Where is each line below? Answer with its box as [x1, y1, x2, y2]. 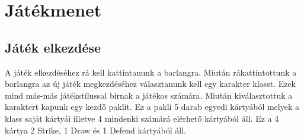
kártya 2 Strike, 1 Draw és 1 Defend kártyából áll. [5, 123, 186, 136]
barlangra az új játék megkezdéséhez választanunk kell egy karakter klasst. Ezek [5, 77, 296, 90]
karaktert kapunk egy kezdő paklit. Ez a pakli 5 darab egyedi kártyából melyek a [5, 100, 299, 113]
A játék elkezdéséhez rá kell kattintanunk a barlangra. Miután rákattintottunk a [5, 66, 297, 78]
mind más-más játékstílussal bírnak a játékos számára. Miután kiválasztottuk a [5, 89, 293, 101]
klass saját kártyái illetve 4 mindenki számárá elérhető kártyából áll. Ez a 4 [5, 112, 279, 124]
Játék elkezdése [5, 38, 101, 56]
